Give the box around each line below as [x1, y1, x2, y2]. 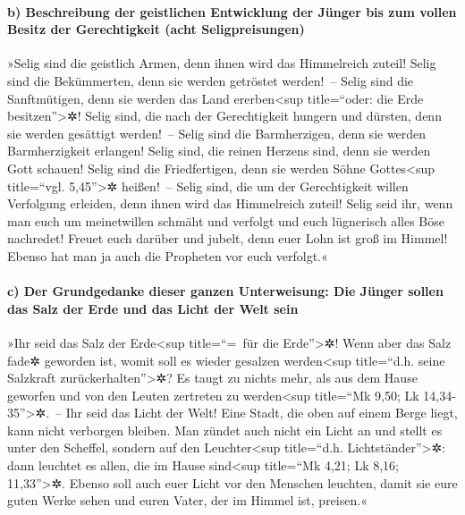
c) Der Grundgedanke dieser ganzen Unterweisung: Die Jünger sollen [7, 282, 444, 300]
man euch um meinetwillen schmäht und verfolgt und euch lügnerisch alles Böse [7, 211, 444, 230]
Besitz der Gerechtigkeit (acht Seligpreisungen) [7, 20, 305, 38]
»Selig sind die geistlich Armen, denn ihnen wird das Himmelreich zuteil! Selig [7, 54, 436, 72]
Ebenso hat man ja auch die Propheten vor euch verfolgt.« [7, 246, 328, 265]
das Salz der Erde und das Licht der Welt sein [7, 299, 299, 317]
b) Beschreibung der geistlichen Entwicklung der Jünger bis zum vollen [7, 2, 457, 21]
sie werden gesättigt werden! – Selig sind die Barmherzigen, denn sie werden [7, 123, 427, 142]
